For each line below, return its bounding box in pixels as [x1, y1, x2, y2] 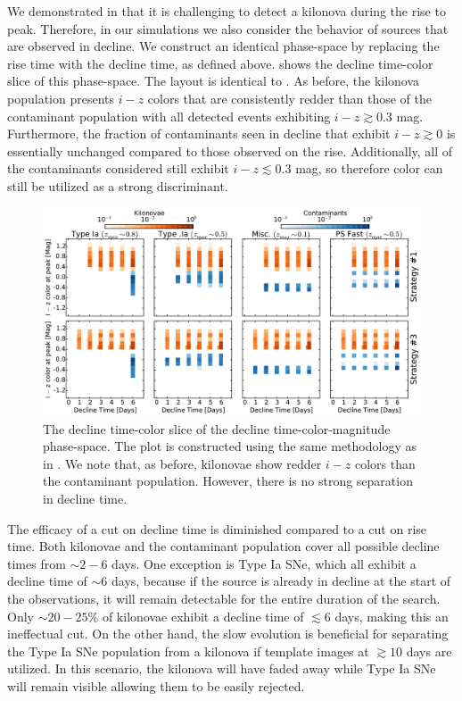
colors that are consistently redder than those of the [147, 88, 432, 107]
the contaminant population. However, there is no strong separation [43, 472, 413, 490]
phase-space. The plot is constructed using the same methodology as [43, 437, 417, 455]
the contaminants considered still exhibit [7, 159, 229, 178]
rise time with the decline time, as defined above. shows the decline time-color [7, 54, 433, 72]
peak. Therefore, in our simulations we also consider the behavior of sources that [7, 19, 449, 38]
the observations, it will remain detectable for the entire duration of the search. [7, 589, 441, 607]
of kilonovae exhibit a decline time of [102, 606, 304, 625]
